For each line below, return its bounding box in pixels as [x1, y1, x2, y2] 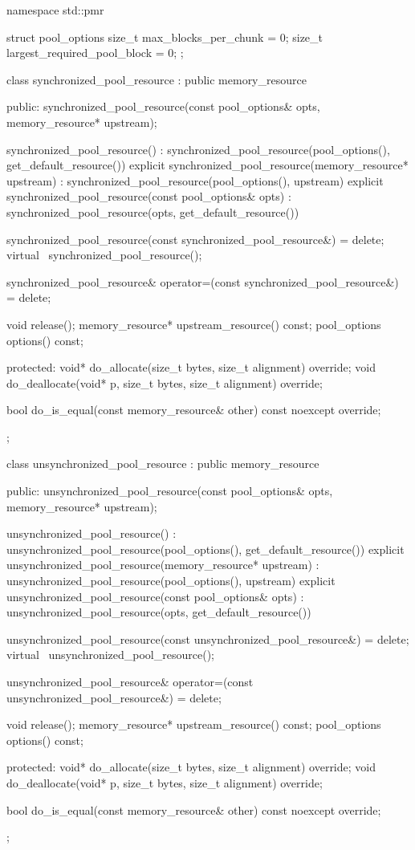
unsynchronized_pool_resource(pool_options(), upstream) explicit [6, 572, 336, 589]
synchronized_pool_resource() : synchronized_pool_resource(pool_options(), [6, 140, 390, 157]
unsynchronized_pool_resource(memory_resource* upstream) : [6, 556, 319, 573]
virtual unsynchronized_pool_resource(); [6, 646, 214, 663]
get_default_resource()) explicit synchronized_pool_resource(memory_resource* [6, 157, 409, 173]
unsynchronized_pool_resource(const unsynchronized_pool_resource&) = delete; [6, 630, 409, 647]
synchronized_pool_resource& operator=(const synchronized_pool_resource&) [6, 273, 399, 290]
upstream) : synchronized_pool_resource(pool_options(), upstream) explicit [6, 172, 384, 189]
